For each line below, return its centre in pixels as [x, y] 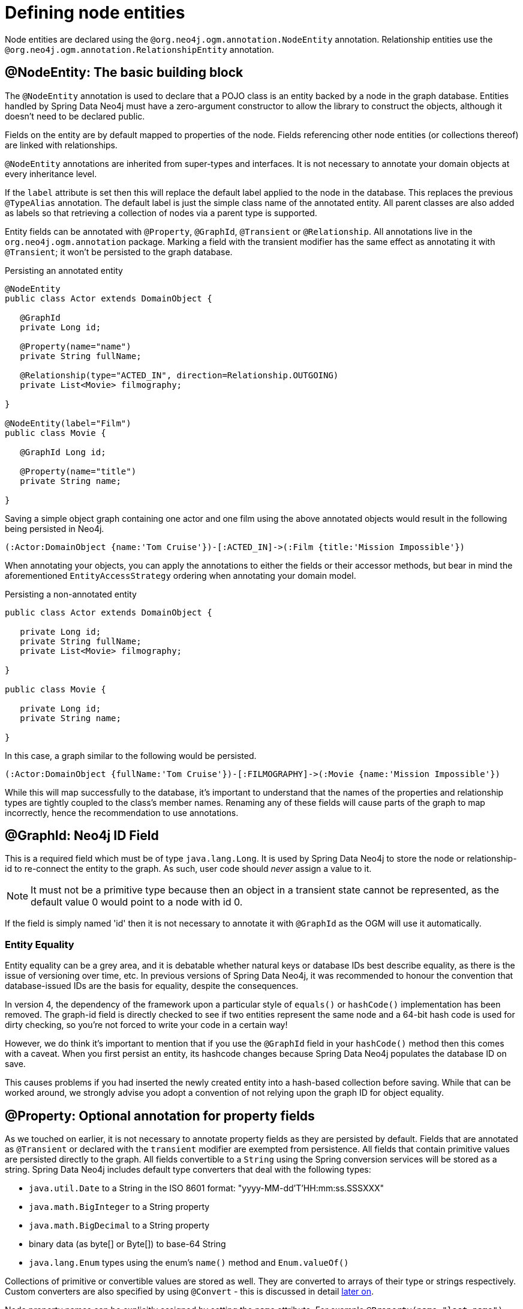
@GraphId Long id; [63, 452]
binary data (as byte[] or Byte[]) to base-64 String [127, 1244]
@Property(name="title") [78, 471]
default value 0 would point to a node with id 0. [137, 902]
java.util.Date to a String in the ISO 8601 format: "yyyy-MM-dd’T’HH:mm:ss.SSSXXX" [207, 1188]
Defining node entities [95, 13]
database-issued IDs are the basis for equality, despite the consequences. [152, 986]
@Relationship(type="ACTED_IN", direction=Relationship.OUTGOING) [179, 375]
